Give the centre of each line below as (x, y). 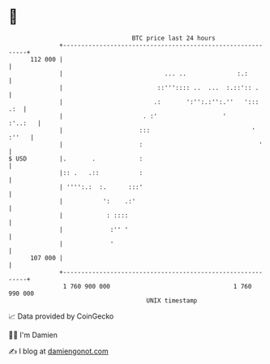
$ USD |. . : (76, 158)
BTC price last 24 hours (174, 38)
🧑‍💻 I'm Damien (33, 335)
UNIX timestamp (172, 300)
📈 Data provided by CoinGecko (61, 316)
